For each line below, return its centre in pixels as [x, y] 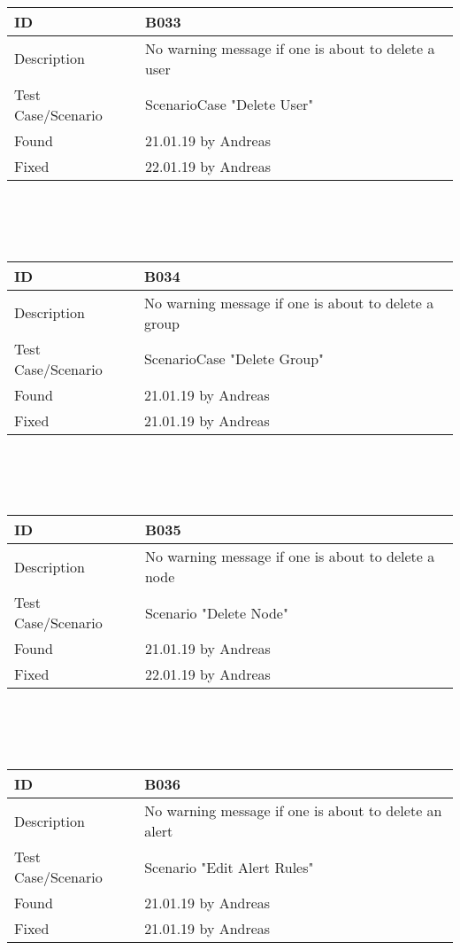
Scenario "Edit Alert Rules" [229, 867]
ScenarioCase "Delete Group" [234, 359]
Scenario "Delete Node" [216, 612]
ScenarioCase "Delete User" [230, 105]
